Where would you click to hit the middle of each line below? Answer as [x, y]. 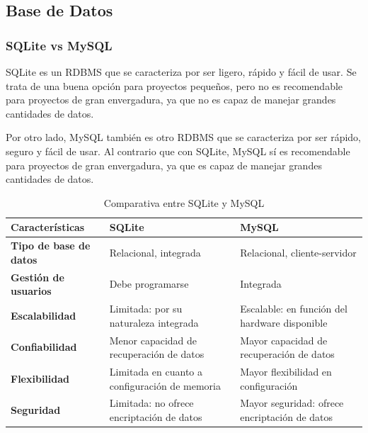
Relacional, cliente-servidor [298, 252]
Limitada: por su [146, 309]
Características [48, 227]
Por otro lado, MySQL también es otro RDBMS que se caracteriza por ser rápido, [184, 137]
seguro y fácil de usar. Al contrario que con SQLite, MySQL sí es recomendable [178, 151]
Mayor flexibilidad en [286, 371]
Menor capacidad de [153, 340]
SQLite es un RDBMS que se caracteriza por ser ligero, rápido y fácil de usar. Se [181, 72]
